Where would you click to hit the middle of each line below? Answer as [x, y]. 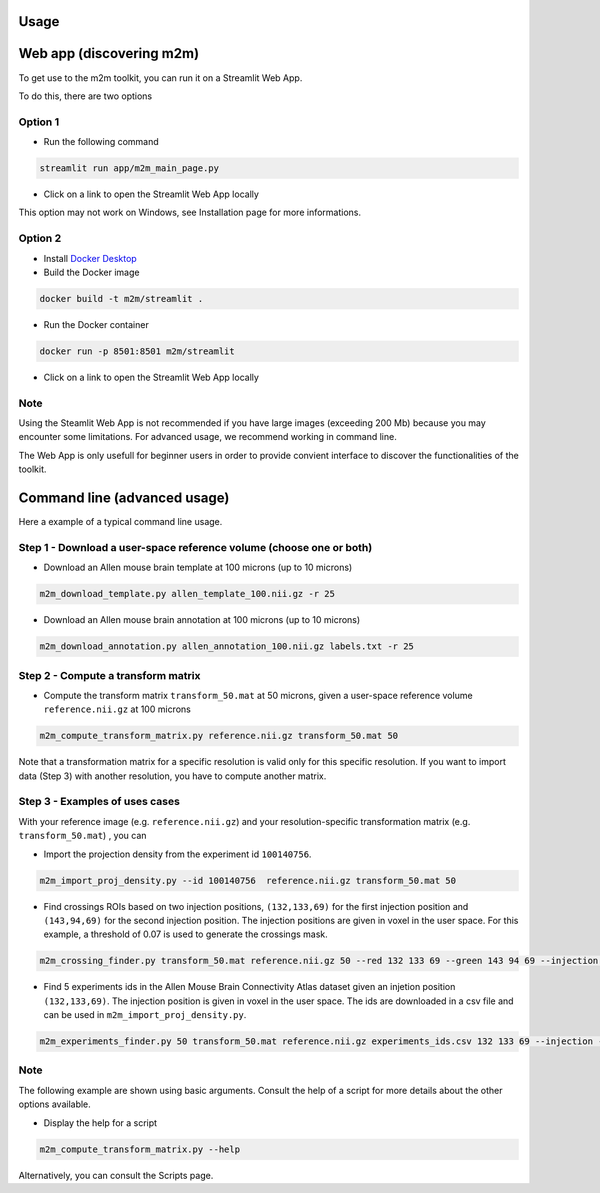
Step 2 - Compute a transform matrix [109, 675]
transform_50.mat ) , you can [82, 836]
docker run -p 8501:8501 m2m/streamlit [137, 351]
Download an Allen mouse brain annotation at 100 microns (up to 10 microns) [202, 620]
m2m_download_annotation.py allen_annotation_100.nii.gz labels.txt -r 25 [227, 646]
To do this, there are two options [85, 96]
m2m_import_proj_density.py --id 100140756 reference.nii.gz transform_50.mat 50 [248, 880]
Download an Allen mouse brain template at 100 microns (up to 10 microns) [198, 567]
